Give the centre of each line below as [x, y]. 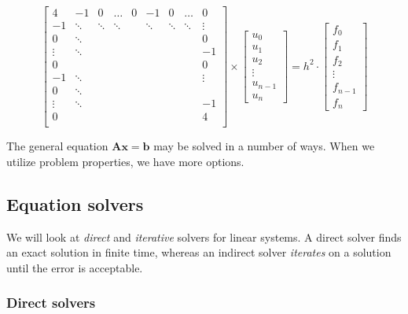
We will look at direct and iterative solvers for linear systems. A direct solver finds [204, 236]
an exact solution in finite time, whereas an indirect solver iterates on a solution [199, 252]
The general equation [57, 146]
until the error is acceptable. [75, 267]
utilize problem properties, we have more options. [125, 161]
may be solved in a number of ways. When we [264, 146]
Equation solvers [75, 203]
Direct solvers [51, 303]
